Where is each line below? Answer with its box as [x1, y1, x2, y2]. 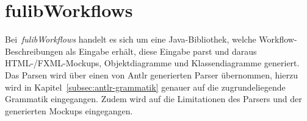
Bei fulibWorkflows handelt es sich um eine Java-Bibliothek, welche [5, 33, 256, 46]
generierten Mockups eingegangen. [5, 104, 133, 117]
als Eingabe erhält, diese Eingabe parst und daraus [65, 44, 257, 57]
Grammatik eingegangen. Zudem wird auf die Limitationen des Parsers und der [5, 92, 302, 105]
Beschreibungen [5, 44, 63, 57]
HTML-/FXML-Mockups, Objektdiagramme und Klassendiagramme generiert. [5, 57, 300, 69]
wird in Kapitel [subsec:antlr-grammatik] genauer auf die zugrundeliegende [5, 80, 286, 93]
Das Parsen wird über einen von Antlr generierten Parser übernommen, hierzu [5, 68, 298, 81]
